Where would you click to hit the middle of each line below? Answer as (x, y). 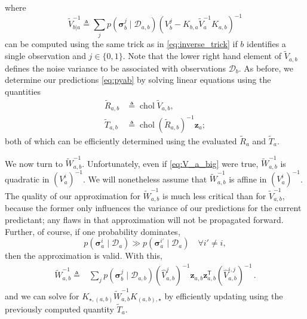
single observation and (45, 56)
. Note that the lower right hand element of (202, 56)
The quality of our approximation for (73, 195)
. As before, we (266, 68)
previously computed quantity (59, 309)
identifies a (266, 44)
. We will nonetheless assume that (145, 179)
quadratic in (27, 179)
